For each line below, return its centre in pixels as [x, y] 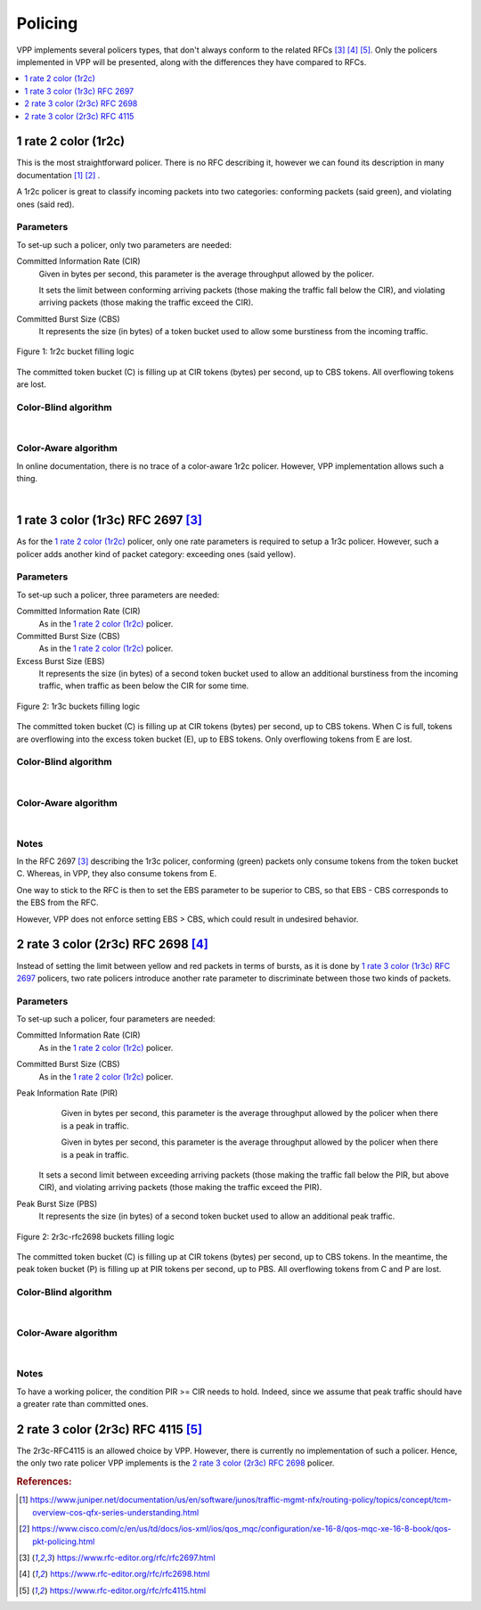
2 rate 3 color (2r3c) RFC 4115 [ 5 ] [110, 1429]
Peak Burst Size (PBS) [57, 1203]
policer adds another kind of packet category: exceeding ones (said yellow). [156, 554]
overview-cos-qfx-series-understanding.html [116, 1512]
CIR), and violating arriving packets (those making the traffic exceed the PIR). [180, 1187]
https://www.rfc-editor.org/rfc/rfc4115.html [128, 1590]
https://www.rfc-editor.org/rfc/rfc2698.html [130, 1574]
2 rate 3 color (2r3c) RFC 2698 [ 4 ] [112, 945]
